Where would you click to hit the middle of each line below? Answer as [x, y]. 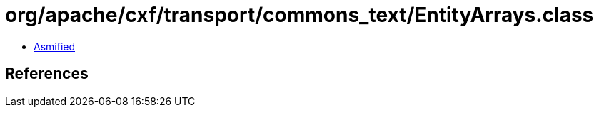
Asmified [55, 46]
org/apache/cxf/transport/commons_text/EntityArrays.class [299, 15]
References [47, 74]
